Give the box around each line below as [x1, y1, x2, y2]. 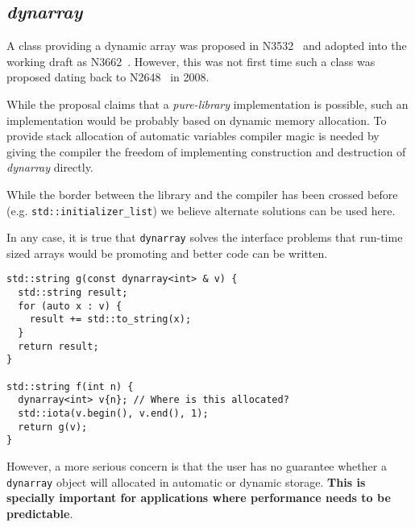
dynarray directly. [6, 159, 93, 176]
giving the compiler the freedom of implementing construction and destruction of [6, 143, 406, 160]
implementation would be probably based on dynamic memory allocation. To [6, 111, 387, 128]
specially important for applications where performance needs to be [6, 489, 391, 506]
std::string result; [18, 287, 128, 299]
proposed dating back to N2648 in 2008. [6, 68, 210, 85]
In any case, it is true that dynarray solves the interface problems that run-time [6, 229, 403, 246]
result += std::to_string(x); [29, 313, 192, 326]
